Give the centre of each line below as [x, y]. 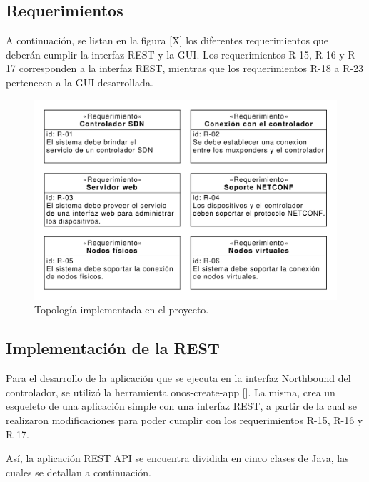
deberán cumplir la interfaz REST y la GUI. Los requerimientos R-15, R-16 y [175, 54]
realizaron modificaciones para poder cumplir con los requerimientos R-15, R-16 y [184, 420]
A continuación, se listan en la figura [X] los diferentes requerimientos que [167, 40]
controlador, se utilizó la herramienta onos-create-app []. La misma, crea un [171, 392]
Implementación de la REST [113, 348]
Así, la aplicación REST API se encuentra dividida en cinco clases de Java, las [177, 458]
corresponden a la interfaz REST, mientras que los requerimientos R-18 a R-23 [191, 68]
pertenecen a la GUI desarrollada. [80, 82]
